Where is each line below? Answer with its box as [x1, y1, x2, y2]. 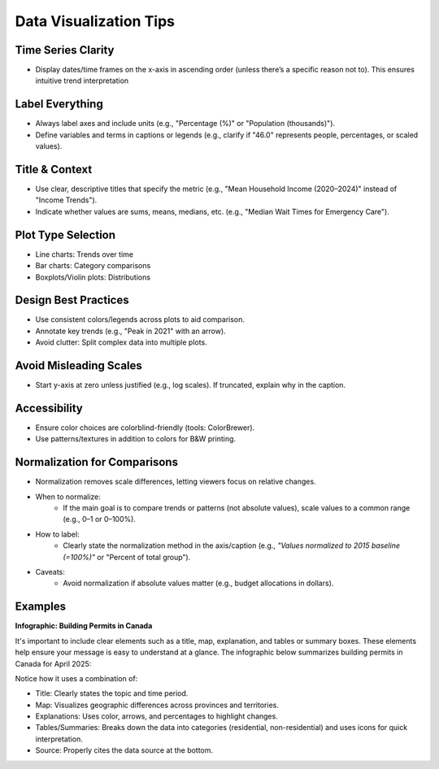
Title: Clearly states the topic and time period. [35, 689, 189, 698]
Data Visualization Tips [15, 12, 175, 30]
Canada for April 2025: [15, 658, 92, 668]
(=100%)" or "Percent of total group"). [63, 552, 191, 562]
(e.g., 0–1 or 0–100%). [63, 515, 136, 524]
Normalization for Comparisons [15, 455, 179, 469]
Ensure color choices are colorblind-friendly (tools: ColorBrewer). [35, 423, 255, 432]
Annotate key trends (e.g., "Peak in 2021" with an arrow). [35, 326, 227, 336]
